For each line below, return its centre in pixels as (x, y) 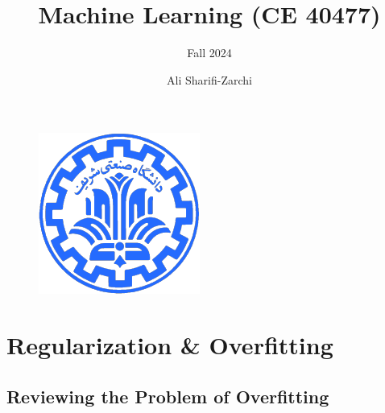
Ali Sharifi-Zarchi (209, 79)
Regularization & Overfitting (170, 345)
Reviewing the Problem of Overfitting (168, 396)
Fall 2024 (209, 53)
